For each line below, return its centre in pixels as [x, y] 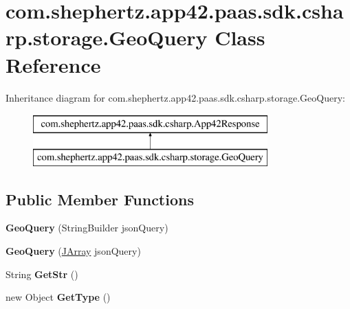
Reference [53, 64]
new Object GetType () [58, 297]
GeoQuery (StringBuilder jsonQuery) [87, 228]
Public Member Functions [100, 199]
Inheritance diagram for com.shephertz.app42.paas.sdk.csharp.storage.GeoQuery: [175, 97]
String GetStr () [42, 274]
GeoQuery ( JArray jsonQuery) [73, 251]
